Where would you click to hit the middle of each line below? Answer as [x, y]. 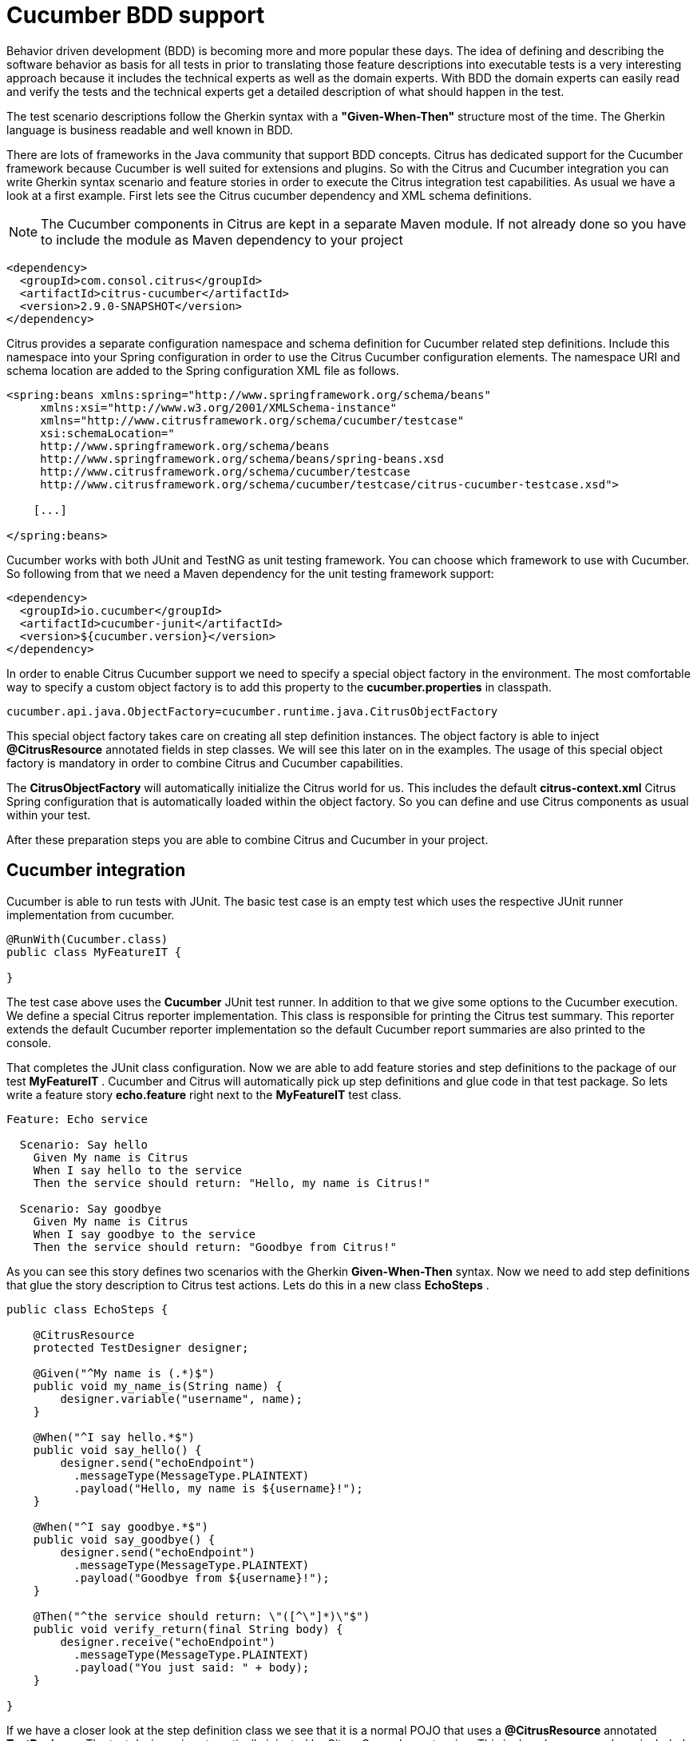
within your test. [49, 815]
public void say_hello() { [117, 1450]
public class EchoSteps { [87, 1309]
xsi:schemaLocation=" [107, 433]
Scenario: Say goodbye [90, 1208]
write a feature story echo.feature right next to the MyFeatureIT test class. [204, 1094]
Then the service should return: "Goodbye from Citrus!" [215, 1247]
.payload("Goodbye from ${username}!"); [202, 1578]
